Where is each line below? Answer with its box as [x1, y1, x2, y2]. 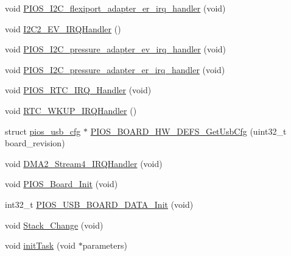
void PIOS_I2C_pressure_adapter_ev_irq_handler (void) [5, 43, 226, 55]
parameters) [82, 239, 127, 252]
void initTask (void [5, 239, 76, 252]
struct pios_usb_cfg [5, 124, 81, 137]
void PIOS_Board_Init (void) [5, 177, 118, 190]
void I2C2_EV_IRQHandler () [5, 22, 121, 35]
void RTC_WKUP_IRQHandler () [5, 104, 137, 116]
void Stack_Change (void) [5, 218, 103, 231]
